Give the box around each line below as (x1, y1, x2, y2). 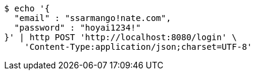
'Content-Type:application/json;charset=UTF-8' (24, 42, 253, 52)
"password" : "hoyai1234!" (14, 23, 141, 32)
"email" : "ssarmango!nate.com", (14, 13, 172, 23)
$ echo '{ (4, 4, 50, 13)
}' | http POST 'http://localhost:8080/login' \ (4, 32, 237, 42)
